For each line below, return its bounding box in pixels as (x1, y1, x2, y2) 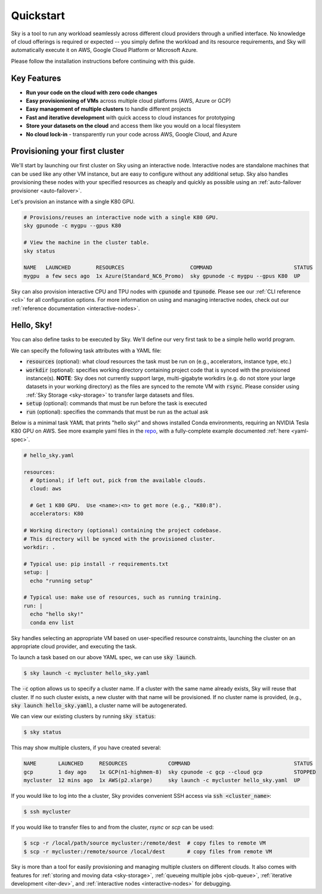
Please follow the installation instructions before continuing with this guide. (11, 57, 195, 65)
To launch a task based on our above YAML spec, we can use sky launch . (11, 654, 197, 661)
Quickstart (11, 9, 66, 22)
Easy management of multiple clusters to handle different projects (26, 105, 192, 113)
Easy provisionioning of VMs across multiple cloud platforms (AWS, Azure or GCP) (26, 97, 231, 105)
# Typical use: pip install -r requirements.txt (23, 561, 169, 567)
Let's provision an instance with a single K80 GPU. (11, 198, 135, 206)
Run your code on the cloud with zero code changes (26, 88, 157, 96)
